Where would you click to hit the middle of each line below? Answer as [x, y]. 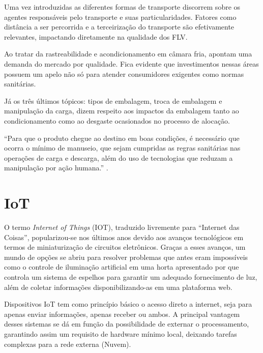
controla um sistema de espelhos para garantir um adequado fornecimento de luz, [131, 277]
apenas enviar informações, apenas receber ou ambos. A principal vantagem [122, 314]
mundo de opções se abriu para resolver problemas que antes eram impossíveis [126, 257]
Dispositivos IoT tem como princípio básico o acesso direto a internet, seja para [128, 304]
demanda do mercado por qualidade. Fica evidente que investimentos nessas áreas [131, 63]
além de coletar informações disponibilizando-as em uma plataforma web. [118, 287]
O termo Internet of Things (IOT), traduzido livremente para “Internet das [122, 227]
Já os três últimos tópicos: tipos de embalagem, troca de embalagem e [113, 100]
